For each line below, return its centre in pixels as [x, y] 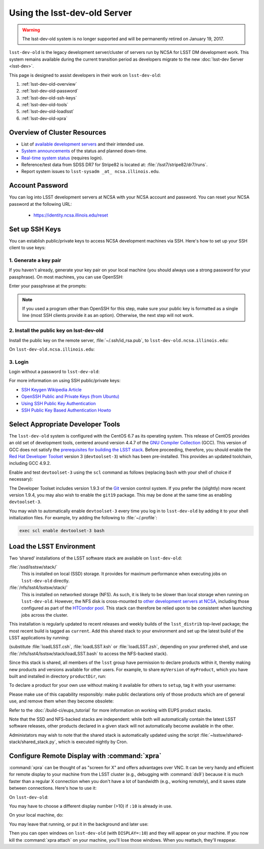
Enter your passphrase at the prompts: [48, 286]
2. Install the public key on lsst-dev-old [56, 331]
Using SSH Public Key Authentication [59, 403]
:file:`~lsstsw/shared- [221, 735]
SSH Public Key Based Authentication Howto [66, 410]
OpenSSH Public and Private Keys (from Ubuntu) [70, 396]
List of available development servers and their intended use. [83, 144]
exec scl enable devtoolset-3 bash [62, 531]
